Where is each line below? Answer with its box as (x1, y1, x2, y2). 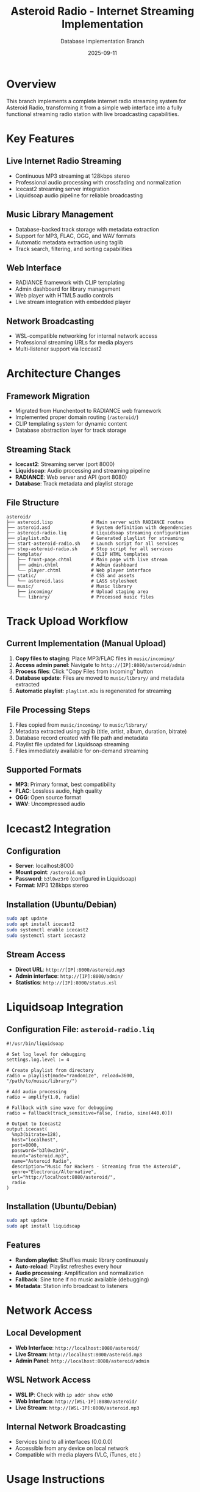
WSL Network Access (6, 1375, 91, 1385)
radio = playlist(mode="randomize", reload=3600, (6, 1072, 135, 1079)
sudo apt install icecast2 (6, 921, 75, 928)
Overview (6, 77, 57, 91)
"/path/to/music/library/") (6, 1078, 78, 1084)
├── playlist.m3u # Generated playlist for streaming (6, 535, 184, 541)
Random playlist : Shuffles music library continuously (15, 1256, 149, 1264)
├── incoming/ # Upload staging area (17, 588, 149, 595)
